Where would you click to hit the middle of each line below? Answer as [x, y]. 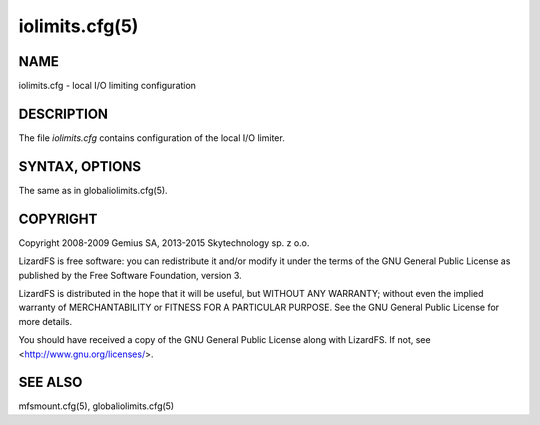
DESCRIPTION [63, 113]
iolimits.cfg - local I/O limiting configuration [107, 86]
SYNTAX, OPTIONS [80, 166]
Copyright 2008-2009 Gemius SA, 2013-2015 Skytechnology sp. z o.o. [164, 242]
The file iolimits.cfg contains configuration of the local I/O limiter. [151, 137]
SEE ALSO [50, 382]
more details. [45, 321]
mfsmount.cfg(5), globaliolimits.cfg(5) [96, 406]
